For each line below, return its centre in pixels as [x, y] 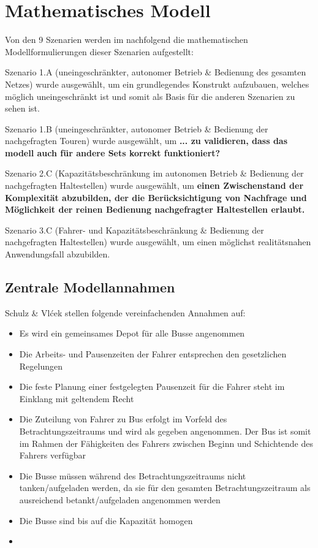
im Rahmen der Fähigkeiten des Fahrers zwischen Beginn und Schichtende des [166, 443]
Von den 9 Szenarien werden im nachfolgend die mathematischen [127, 40]
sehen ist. [22, 108]
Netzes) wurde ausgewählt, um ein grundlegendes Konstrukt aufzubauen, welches [157, 84]
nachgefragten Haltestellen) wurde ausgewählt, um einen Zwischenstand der [154, 185]
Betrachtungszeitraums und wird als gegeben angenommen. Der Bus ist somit [165, 431]
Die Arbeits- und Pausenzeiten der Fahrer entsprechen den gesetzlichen [153, 354]
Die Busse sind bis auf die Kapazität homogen [106, 520]
